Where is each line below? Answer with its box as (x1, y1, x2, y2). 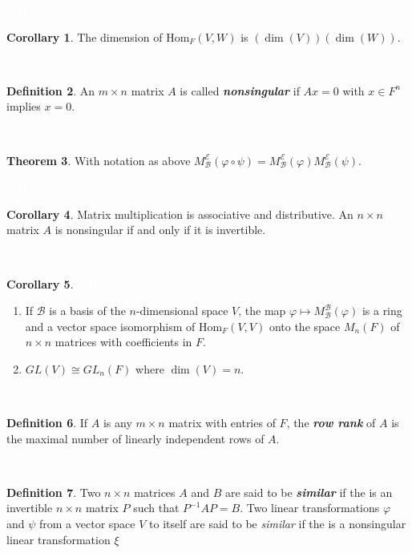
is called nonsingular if (180, 82, 300, 99)
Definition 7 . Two (6, 483, 101, 500)
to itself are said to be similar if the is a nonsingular (149, 515, 406, 532)
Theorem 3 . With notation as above (6, 151, 191, 168)
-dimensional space (135, 302, 228, 319)
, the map (238, 302, 286, 319)
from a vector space (39, 515, 135, 532)
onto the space (269, 317, 341, 334)
